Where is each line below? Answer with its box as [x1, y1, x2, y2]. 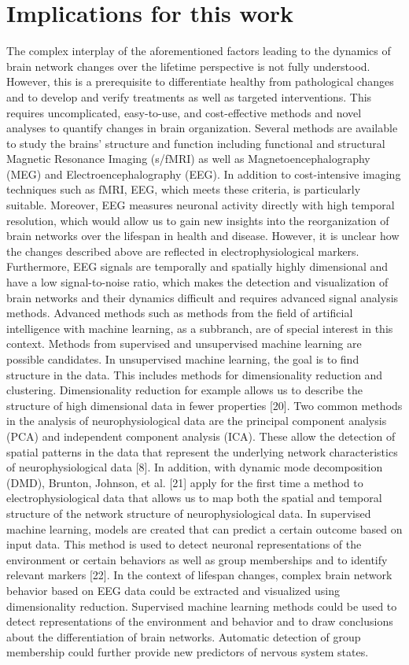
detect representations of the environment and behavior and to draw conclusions [6, 613, 393, 630]
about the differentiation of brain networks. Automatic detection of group [6, 628, 361, 645]
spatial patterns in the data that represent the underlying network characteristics [6, 443, 398, 460]
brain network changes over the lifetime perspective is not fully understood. [6, 57, 370, 74]
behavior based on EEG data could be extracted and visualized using [6, 582, 340, 598]
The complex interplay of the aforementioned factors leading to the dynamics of [6, 42, 391, 59]
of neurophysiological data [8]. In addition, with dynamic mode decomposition [6, 459, 383, 475]
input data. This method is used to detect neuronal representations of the [6, 536, 362, 552]
